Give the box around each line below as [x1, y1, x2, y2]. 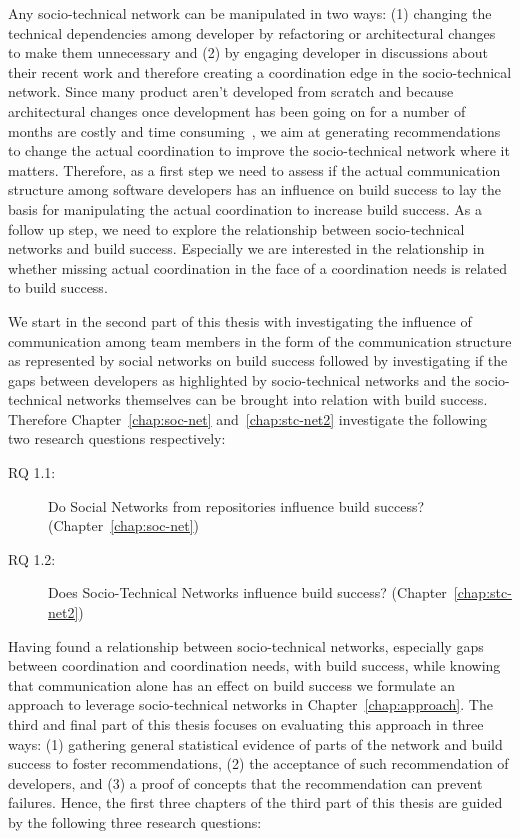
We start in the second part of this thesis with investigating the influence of [8, 310, 472, 331]
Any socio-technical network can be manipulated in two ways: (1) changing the [8, 3, 492, 23]
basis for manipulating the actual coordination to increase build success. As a [8, 198, 482, 219]
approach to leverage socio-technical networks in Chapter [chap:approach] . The [8, 694, 493, 715]
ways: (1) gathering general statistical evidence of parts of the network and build [8, 733, 503, 754]
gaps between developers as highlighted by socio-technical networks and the [8, 369, 471, 390]
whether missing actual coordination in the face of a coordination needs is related [8, 257, 508, 278]
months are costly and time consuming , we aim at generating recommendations [8, 120, 501, 141]
